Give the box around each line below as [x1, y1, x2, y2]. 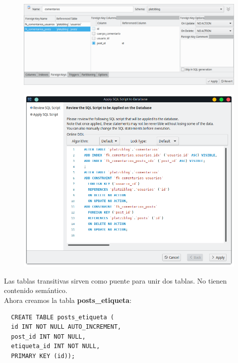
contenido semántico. [4, 285, 67, 295]
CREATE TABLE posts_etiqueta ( [11, 313, 114, 321]
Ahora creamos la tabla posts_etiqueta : [4, 295, 132, 305]
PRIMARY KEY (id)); [11, 352, 75, 360]
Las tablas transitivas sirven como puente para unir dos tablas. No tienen [4, 275, 227, 286]
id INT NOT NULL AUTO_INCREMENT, [11, 323, 121, 331]
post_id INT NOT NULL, [11, 333, 86, 340]
